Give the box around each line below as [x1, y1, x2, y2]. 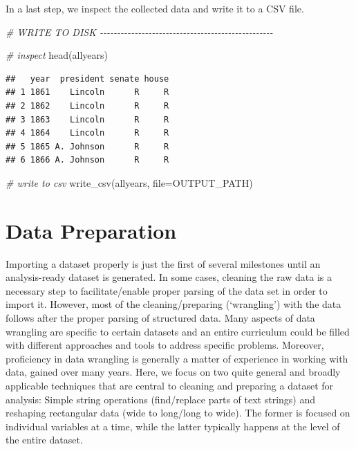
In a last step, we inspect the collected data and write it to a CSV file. [6, 1, 304, 15]
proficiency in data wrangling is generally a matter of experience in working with [6, 351, 348, 365]
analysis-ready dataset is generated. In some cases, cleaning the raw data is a [6, 270, 332, 284]
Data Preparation [6, 216, 177, 244]
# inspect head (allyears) [6, 48, 108, 62]
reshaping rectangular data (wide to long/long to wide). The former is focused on [6, 405, 350, 420]
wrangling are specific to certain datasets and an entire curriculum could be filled [6, 324, 350, 338]
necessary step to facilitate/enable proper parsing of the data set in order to [6, 283, 328, 297]
